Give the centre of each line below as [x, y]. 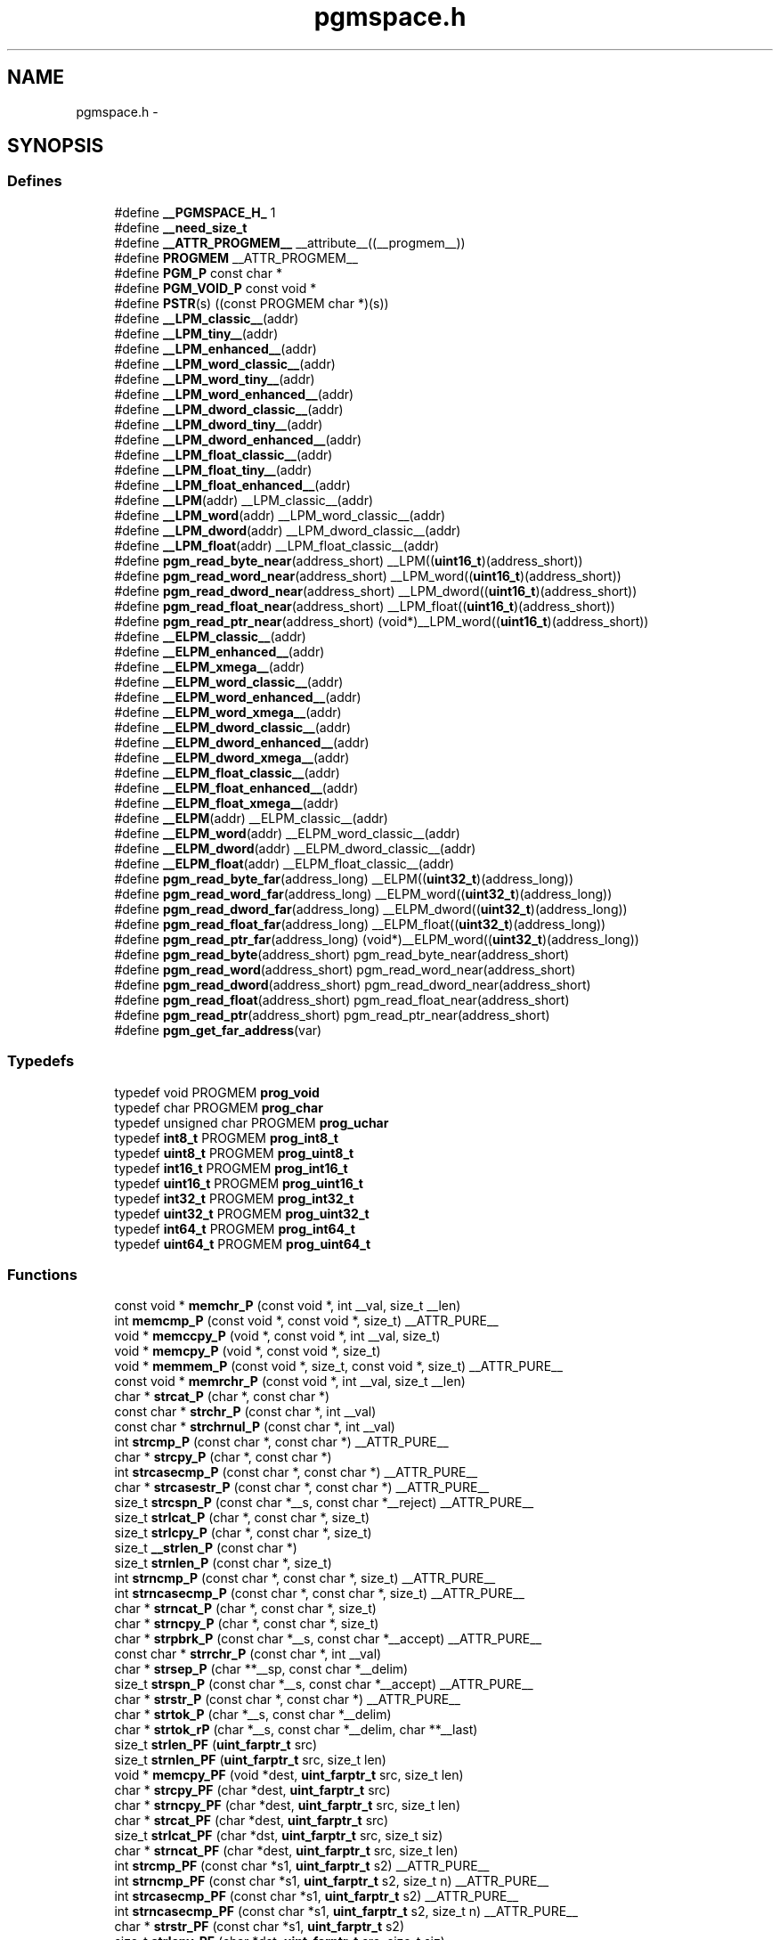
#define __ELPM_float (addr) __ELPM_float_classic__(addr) [284, 863]
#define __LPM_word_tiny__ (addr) [215, 379]
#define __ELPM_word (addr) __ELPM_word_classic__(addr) [287, 833]
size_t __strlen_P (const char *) [206, 1548]
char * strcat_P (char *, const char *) [222, 1397]
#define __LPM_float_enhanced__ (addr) [232, 485]
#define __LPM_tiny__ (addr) [196, 333]
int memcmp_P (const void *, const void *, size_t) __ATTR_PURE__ [306, 1321]
